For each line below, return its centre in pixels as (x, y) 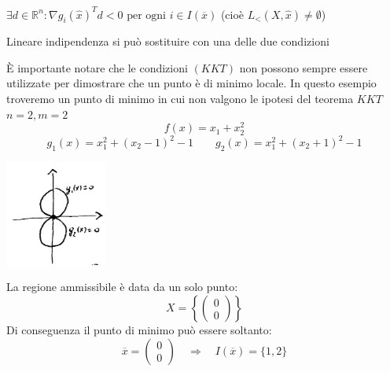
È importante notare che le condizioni (97, 67)
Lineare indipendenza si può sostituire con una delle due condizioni (168, 41)
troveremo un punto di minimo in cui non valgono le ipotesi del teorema (180, 99)
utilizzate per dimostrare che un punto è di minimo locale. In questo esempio (191, 83)
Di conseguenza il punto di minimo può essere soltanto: (139, 330)
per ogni (146, 15)
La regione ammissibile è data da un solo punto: (122, 287)
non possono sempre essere (304, 67)
